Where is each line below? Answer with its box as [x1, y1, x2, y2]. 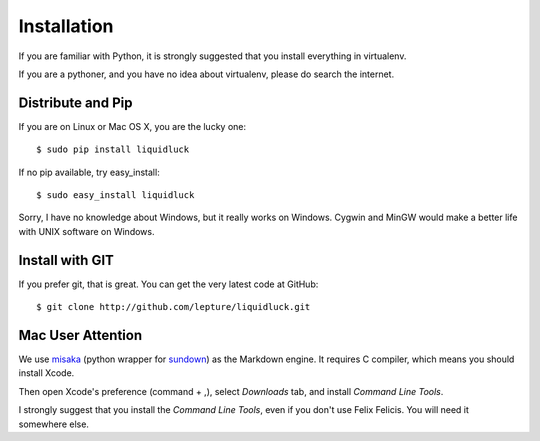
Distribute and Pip [18, 94, 133, 111]
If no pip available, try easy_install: [18, 166, 160, 178]
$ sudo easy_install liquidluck [36, 190, 195, 201]
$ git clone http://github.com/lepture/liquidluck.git [36, 301, 311, 313]
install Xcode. [18, 367, 75, 379]
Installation [18, 15, 114, 37]
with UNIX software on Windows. [18, 225, 155, 237]
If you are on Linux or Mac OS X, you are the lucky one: [18, 120, 247, 132]
